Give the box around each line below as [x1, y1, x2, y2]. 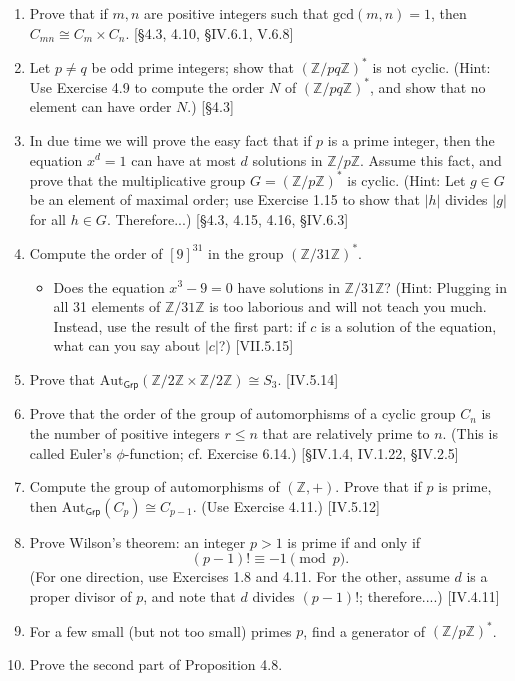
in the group [208, 242, 284, 263]
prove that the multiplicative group [29, 169, 246, 190]
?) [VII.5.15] [218, 335, 294, 356]
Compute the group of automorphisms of [29, 476, 280, 497]
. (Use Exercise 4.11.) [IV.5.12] [192, 495, 380, 516]
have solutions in [237, 276, 340, 297]
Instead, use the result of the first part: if [53, 315, 306, 336]
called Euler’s [29, 442, 112, 463]
